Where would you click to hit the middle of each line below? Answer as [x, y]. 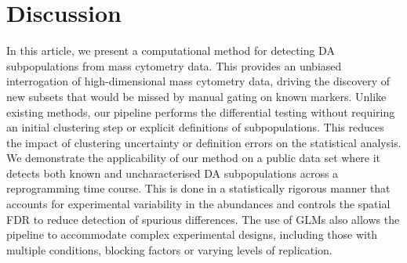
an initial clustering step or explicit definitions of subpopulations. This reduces [195, 127]
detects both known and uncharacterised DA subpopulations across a [173, 173]
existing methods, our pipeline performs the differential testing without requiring [201, 112]
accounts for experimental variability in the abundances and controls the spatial [198, 204]
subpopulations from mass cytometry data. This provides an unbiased [174, 65]
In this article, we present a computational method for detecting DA [171, 50]
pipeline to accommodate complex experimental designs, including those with [192, 234]
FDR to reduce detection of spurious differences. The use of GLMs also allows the [203, 219]
